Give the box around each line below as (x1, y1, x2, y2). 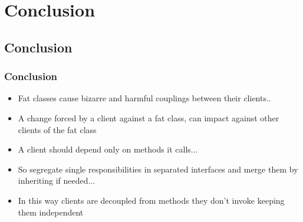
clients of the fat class (18, 123, 97, 135)
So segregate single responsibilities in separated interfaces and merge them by (18, 163, 298, 175)
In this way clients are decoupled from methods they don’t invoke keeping (18, 194, 285, 206)
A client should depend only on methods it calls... (18, 143, 198, 155)
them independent (18, 206, 84, 218)
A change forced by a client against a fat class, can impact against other (18, 111, 279, 124)
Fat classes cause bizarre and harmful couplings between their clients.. (18, 92, 271, 104)
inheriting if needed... (18, 174, 95, 187)
